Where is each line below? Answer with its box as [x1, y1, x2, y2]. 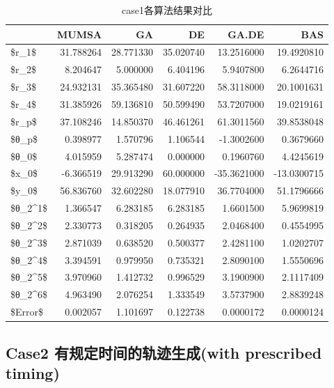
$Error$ [10, 304, 43, 319]
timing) [6, 362, 60, 383]
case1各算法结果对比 [122, 3, 212, 17]
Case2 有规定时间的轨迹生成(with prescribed [6, 341, 322, 363]
